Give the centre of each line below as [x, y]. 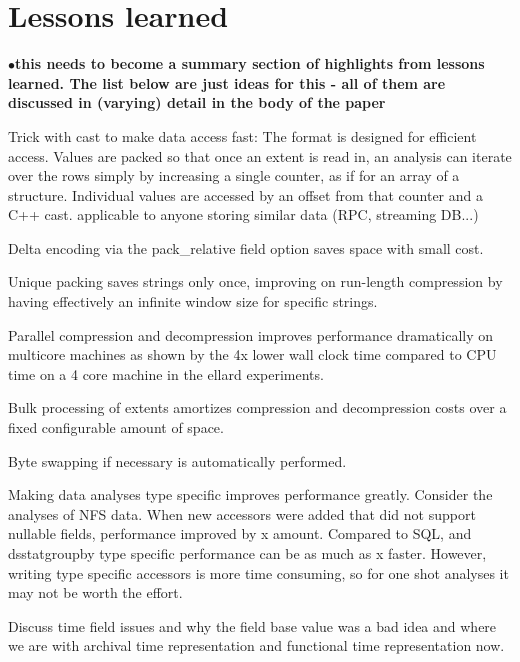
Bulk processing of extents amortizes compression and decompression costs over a [257, 407]
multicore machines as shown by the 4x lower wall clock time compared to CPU [252, 354]
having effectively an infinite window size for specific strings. [193, 301]
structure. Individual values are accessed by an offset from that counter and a [246, 194]
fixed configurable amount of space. [116, 427]
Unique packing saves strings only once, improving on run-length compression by [255, 281]
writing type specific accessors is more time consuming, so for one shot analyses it [258, 572]
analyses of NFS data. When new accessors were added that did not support [242, 513]
